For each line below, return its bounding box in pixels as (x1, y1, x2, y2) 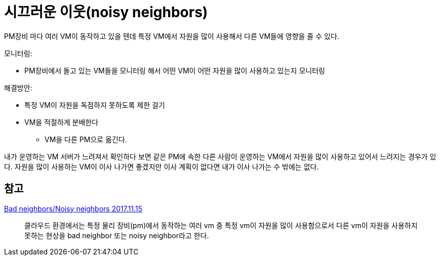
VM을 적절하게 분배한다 (24, 117, 99, 126)
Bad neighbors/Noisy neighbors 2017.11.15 (4, 204, 142, 213)
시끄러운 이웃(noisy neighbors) (4, 4, 208, 21)
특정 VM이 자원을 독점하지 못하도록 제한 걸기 (24, 100, 165, 109)
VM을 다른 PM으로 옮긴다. (45, 135, 127, 144)
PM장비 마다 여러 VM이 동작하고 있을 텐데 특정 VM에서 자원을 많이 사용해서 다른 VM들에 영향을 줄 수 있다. (4, 31, 339, 40)
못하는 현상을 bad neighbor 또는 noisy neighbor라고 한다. (24, 231, 209, 240)
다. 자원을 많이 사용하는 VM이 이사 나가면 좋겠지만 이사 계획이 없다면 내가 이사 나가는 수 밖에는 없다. (4, 162, 319, 171)
